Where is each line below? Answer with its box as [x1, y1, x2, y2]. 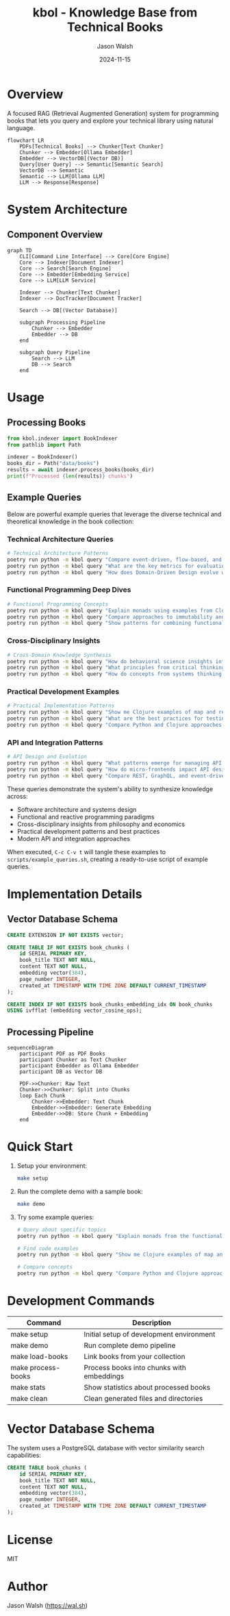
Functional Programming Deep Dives [7, 585, 131, 595]
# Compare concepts [16, 1264, 73, 1271]
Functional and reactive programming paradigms [16, 812, 155, 821]
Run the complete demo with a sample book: [16, 1187, 144, 1195]
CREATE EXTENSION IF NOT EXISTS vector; [7, 932, 125, 938]
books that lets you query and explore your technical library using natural [7, 116, 214, 125]
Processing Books [7, 417, 86, 429]
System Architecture [7, 201, 128, 217]
